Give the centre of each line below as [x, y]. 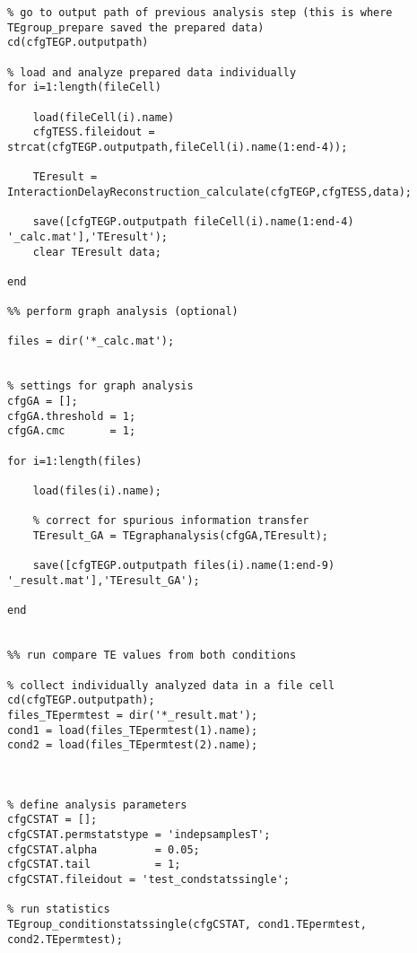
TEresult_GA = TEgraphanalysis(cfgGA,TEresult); [180, 535]
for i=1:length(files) [75, 461]
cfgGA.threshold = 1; [72, 416]
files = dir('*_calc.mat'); [91, 341]
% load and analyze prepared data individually [152, 72]
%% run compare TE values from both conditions [152, 656]
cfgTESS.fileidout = [94, 132]
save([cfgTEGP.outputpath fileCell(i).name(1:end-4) [193, 222]
